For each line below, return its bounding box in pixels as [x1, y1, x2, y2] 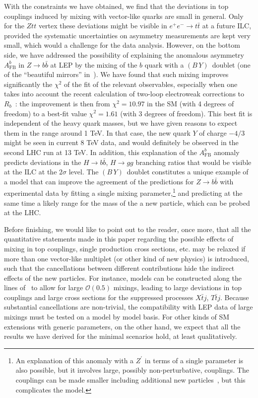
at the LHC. [4, 207, 41, 218]
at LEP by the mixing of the [50, 59, 137, 70]
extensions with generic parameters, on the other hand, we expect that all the [4, 321, 241, 331]
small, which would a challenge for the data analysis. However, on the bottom [4, 40, 240, 50]
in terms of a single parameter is [144, 355, 244, 365]
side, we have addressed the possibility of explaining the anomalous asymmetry [4, 49, 244, 60]
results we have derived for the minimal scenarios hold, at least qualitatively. [4, 331, 237, 341]
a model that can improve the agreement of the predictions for [4, 176, 194, 186]
